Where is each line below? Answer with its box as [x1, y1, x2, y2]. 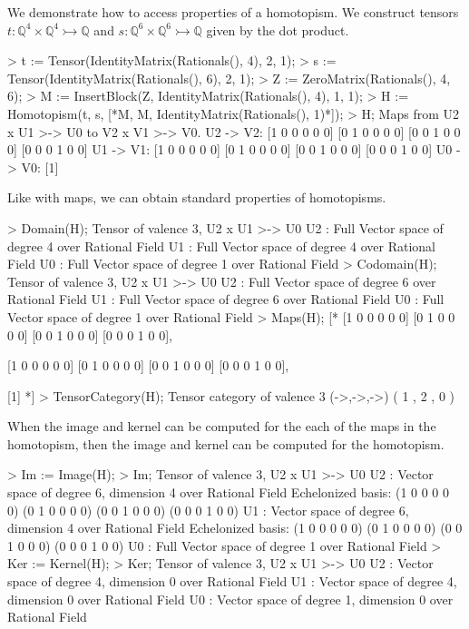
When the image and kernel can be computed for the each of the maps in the [7, 417, 436, 436]
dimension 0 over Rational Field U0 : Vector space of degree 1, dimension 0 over [7, 589, 454, 608]
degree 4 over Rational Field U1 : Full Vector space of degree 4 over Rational [7, 236, 435, 255]
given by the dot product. [206, 20, 349, 39]
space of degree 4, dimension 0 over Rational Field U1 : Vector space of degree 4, [7, 572, 457, 591]
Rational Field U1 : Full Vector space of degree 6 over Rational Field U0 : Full [7, 290, 445, 309]
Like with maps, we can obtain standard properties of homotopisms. [7, 188, 386, 207]
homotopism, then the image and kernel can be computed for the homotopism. [7, 434, 445, 453]
